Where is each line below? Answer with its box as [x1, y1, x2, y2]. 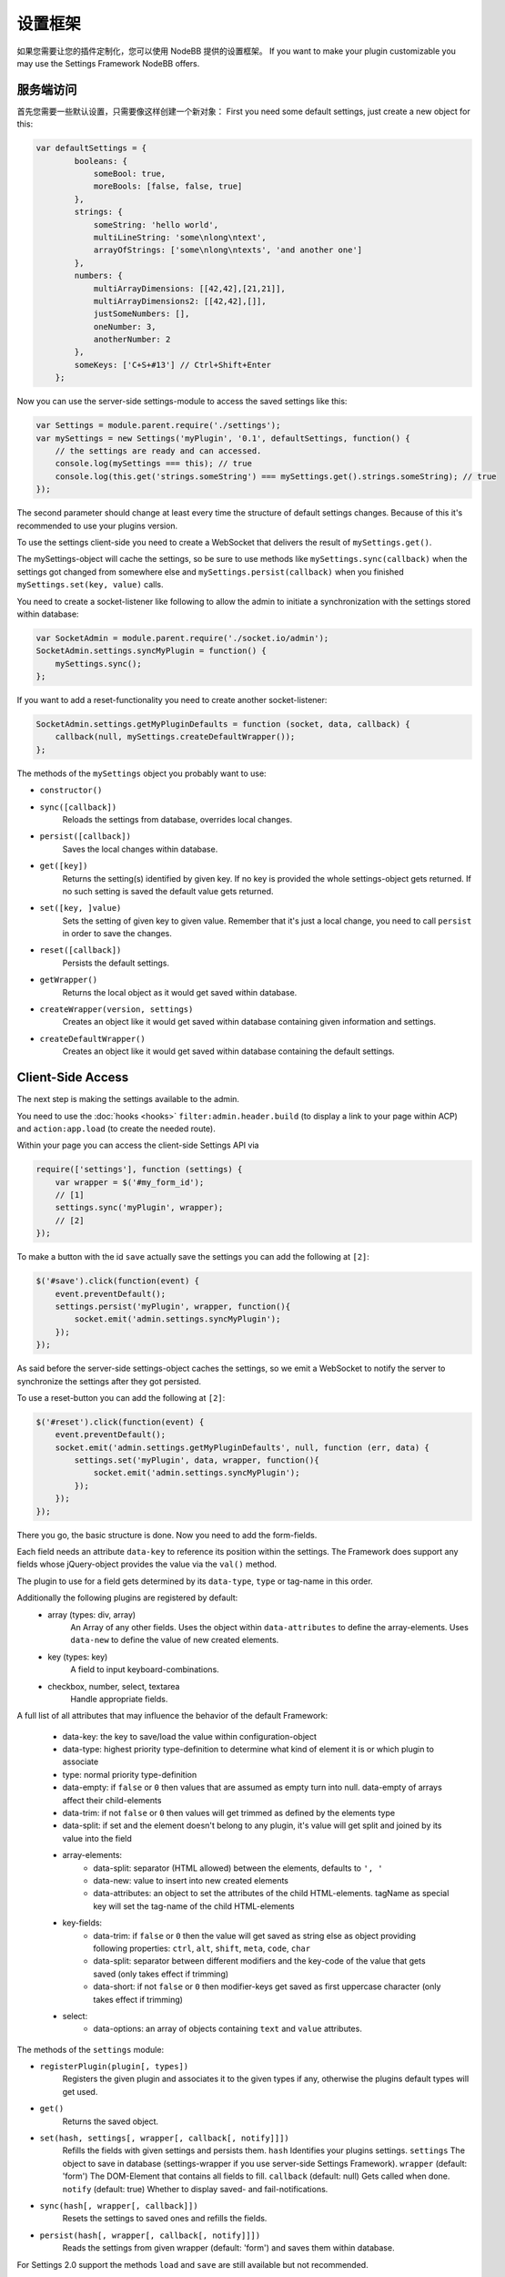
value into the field [62, 1833, 132, 1843]
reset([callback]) [39, 945, 122, 955]
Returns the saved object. [62, 2116, 159, 2127]
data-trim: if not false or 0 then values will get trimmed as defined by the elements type [62, 1808, 396, 1819]
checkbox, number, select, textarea [47, 1680, 180, 1691]
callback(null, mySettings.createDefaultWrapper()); [55, 731, 296, 742]
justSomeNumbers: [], [93, 309, 190, 319]
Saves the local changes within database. [62, 843, 218, 854]
